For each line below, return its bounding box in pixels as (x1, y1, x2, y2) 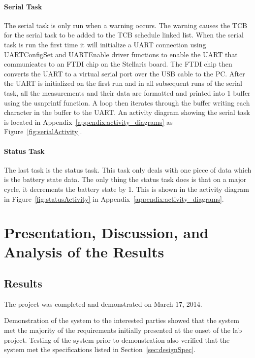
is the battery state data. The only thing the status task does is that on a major (4, 174, 247, 184)
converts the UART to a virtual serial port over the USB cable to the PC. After (4, 68, 245, 78)
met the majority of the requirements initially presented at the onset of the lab (4, 325, 242, 335)
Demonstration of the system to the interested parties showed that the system (4, 315, 240, 325)
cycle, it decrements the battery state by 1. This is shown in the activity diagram (4, 183, 249, 194)
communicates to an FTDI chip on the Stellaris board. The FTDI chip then (4, 59, 232, 69)
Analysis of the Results (4, 242, 164, 262)
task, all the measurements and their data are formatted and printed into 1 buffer (4, 87, 251, 98)
